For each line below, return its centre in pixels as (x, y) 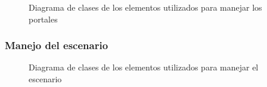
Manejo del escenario (57, 45)
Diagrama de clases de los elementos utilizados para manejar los (145, 7)
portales (43, 19)
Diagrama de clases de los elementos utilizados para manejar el (144, 67)
